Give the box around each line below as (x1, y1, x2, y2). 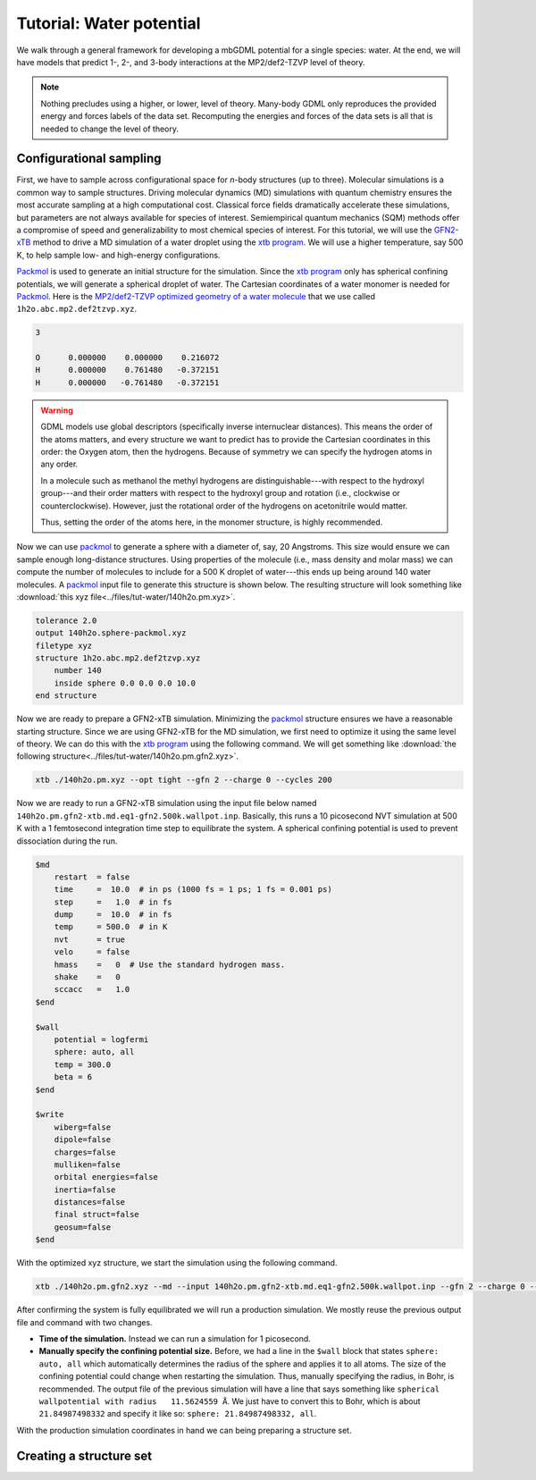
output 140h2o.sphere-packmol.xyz (35, 628, 187, 638)
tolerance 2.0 (35, 615, 97, 626)
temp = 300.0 (54, 1059, 112, 1070)
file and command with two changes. (16, 1316, 153, 1327)
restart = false (54, 871, 130, 882)
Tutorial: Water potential (16, 13, 201, 33)
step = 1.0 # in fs (54, 896, 173, 907)
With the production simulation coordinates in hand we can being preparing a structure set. (16, 1425, 352, 1435)
